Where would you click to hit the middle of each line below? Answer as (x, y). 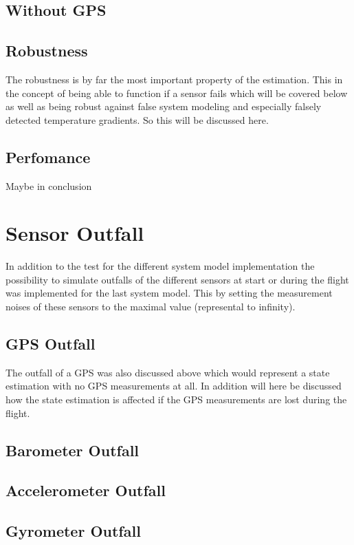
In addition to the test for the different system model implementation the (160, 266)
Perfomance (48, 157)
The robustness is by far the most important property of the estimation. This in (174, 79)
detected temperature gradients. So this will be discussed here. (137, 119)
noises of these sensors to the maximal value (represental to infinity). (151, 307)
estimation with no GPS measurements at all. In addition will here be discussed (174, 386)
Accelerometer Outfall (86, 490)
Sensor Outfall (75, 233)
